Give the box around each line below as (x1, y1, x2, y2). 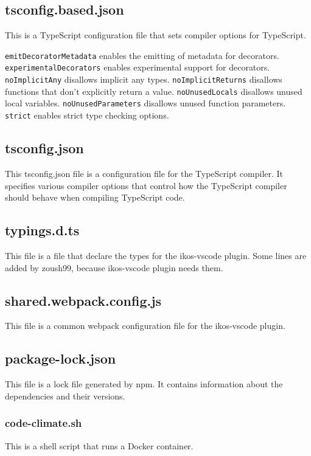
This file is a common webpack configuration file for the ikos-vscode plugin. (5, 319, 285, 332)
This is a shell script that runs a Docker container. (5, 439, 194, 452)
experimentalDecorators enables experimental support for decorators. (5, 61, 270, 74)
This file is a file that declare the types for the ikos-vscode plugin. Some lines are (5, 249, 307, 261)
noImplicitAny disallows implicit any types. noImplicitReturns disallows (5, 73, 282, 86)
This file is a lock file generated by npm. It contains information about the (5, 378, 283, 390)
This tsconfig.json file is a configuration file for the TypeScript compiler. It (5, 167, 284, 179)
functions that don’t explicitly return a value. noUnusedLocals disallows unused (5, 85, 302, 97)
